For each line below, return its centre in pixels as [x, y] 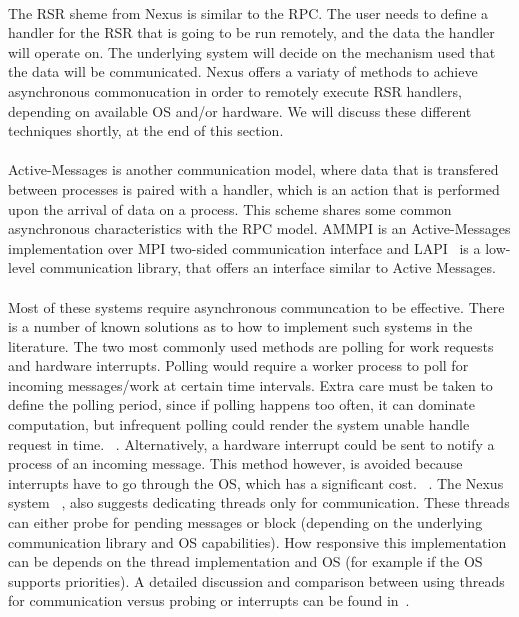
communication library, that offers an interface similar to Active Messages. [267, 267]
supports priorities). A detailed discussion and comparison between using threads [256, 580]
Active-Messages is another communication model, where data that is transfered [253, 169]
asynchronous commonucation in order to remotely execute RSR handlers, [235, 90]
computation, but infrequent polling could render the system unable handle [239, 424]
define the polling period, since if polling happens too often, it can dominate [241, 404]
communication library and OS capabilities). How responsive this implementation [257, 541]
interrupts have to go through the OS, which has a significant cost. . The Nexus [256, 482]
